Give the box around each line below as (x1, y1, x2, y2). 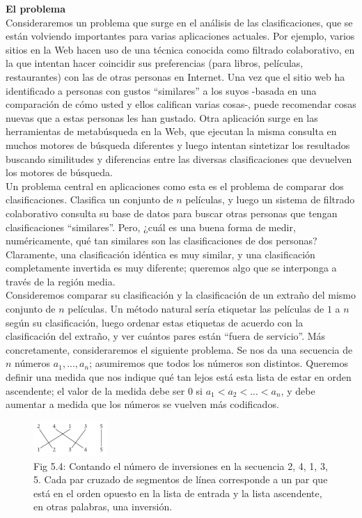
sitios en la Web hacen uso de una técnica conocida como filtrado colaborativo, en (6, 42, 355, 56)
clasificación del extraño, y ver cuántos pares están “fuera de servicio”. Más (6, 329, 326, 343)
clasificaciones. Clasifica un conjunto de (6, 192, 173, 207)
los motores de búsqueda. (6, 165, 113, 180)
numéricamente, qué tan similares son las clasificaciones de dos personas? (6, 233, 317, 248)
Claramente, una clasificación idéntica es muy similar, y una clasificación (6, 246, 315, 261)
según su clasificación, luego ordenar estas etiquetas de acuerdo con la (6, 315, 304, 329)
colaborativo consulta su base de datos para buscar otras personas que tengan (6, 205, 338, 220)
